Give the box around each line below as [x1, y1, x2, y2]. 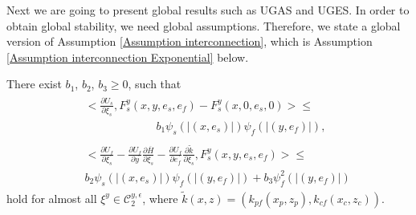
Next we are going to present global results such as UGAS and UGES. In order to [6, 2, 410, 18]
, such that [128, 75, 181, 92]
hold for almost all [6, 189, 97, 206]
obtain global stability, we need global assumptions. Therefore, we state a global [6, 17, 401, 34]
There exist [6, 75, 62, 92]
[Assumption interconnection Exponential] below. [6, 48, 249, 65]
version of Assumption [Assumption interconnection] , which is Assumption [6, 33, 373, 50]
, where [142, 189, 178, 206]
